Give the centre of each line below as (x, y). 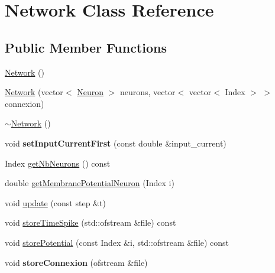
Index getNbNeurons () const (58, 163)
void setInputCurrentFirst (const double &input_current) (116, 143)
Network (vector (34, 92)
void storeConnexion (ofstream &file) (76, 262)
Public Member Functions (86, 47)
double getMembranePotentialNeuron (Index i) (90, 183)
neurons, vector (148, 92)
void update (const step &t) (55, 202)
